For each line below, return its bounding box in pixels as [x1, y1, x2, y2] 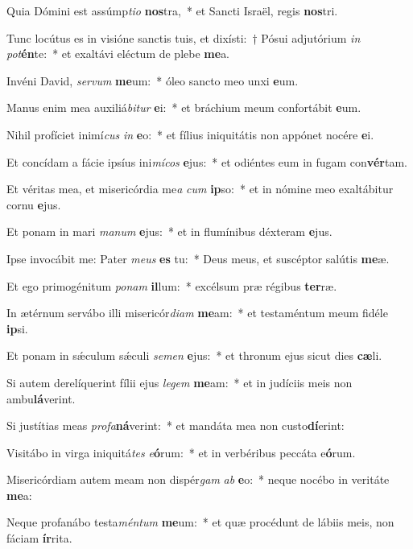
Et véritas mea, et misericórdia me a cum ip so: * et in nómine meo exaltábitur [6, 180, 394, 197]
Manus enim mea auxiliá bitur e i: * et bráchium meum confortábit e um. [6, 99, 361, 116]
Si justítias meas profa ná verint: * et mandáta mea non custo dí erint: [6, 417, 345, 434]
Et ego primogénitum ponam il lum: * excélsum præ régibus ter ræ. [6, 277, 337, 294]
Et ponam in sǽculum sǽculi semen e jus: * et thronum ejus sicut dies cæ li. [6, 347, 382, 364]
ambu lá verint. [6, 390, 76, 407]
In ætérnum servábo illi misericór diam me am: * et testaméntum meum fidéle [6, 304, 388, 321]
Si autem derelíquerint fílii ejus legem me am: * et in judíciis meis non [6, 374, 353, 390]
